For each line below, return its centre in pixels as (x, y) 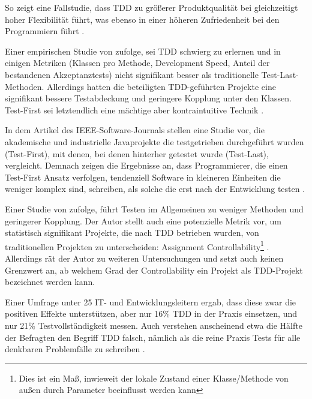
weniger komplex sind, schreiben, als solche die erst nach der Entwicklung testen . (155, 189)
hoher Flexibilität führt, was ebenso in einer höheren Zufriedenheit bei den (142, 19)
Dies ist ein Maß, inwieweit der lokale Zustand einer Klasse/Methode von (154, 378)
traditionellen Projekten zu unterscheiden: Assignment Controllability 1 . (137, 245)
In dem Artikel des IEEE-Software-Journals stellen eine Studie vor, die (135, 130)
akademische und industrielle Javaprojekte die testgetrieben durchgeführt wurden (154, 141)
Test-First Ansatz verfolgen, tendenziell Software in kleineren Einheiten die (143, 177)
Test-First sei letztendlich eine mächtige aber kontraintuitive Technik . (134, 109)
